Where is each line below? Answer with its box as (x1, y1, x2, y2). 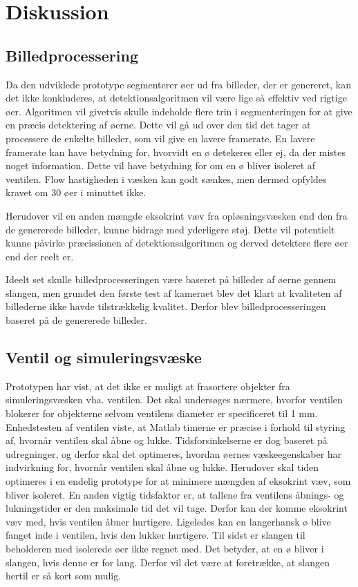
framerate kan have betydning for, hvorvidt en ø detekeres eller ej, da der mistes (6, 144, 346, 159)
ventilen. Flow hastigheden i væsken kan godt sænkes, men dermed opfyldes (6, 171, 327, 186)
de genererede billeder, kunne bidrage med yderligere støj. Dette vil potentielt (6, 222, 335, 236)
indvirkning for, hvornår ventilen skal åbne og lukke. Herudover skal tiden (6, 460, 319, 474)
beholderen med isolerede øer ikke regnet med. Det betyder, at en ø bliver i (6, 541, 324, 555)
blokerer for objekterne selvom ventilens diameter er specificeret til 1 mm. (6, 406, 318, 421)
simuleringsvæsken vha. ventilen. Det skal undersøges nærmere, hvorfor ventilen (6, 392, 343, 407)
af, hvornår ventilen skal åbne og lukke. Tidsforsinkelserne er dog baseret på (6, 433, 328, 448)
